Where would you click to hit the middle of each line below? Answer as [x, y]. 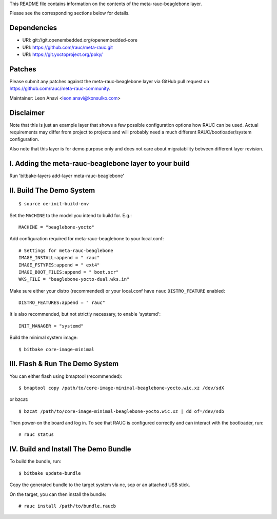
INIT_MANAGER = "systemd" [51, 326]
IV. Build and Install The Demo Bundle [70, 449]
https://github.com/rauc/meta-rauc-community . [60, 89]
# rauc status [36, 435]
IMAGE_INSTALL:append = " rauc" [59, 258]
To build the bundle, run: [35, 462]
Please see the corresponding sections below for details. [70, 13]
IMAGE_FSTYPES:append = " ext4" [59, 265]
